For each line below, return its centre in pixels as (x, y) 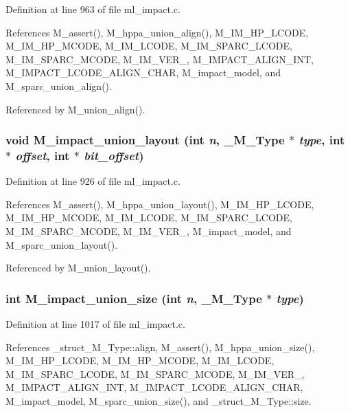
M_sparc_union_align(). (59, 86)
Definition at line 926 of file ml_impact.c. (93, 181)
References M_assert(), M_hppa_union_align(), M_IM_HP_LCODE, (157, 32)
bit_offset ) (114, 155)
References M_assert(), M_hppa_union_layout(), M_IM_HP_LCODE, (160, 204)
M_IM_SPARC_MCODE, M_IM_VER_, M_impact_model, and (149, 231)
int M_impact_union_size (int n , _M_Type (134, 298)
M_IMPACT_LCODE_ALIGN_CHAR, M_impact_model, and (143, 72)
